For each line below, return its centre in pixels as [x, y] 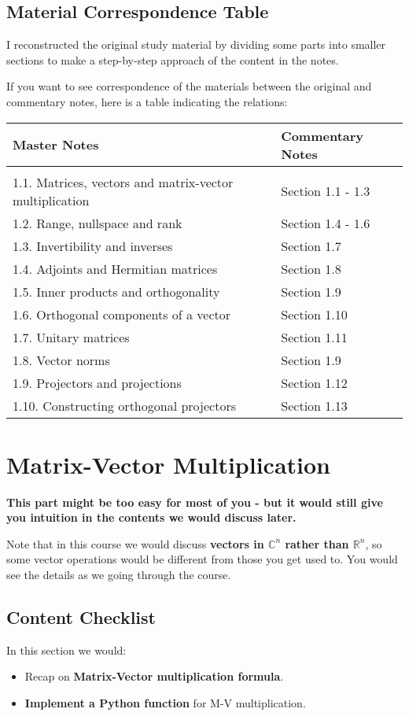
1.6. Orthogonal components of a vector [122, 314]
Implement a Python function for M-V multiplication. [165, 703]
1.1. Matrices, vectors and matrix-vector [123, 182]
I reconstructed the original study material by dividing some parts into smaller [196, 44]
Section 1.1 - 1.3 [326, 191]
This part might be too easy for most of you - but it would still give [195, 502]
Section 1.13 [314, 405]
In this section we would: [66, 650]
